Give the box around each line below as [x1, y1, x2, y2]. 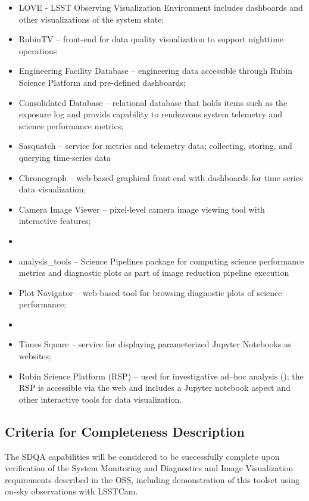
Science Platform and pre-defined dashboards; [18, 76, 186, 88]
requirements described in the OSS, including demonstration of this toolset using [5, 473, 299, 486]
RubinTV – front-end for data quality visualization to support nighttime [18, 33, 284, 45]
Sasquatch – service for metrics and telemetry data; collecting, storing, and [18, 139, 292, 152]
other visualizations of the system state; [18, 13, 164, 25]
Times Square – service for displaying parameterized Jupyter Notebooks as [18, 338, 292, 350]
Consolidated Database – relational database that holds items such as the [18, 96, 288, 108]
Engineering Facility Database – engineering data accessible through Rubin [18, 64, 293, 77]
